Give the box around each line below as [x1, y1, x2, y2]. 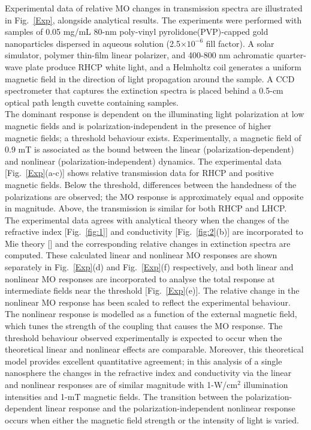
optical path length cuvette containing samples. [5, 95, 179, 108]
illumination [243, 378, 288, 390]
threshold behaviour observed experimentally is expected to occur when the [5, 331, 282, 344]
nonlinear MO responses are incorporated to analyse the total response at [5, 272, 275, 285]
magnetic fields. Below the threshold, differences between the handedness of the [5, 178, 297, 190]
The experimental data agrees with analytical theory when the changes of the [5, 213, 289, 226]
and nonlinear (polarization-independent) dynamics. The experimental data [5, 154, 282, 167]
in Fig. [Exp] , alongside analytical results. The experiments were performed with [5, 13, 302, 26]
